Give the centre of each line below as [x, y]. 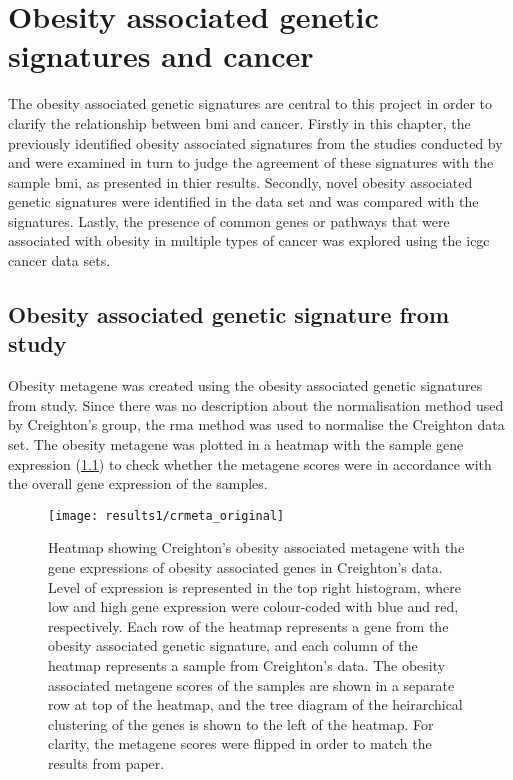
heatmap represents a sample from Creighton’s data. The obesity [247, 665]
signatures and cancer [161, 55]
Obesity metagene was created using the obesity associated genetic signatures [245, 385]
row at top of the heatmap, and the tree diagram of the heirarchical [255, 704]
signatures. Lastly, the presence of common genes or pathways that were [229, 220]
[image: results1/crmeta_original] [166, 515]
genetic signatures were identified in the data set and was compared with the [243, 201]
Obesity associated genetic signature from [229, 314]
